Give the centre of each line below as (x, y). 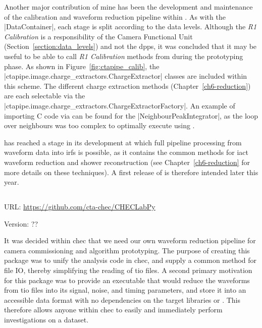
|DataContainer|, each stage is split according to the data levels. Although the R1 (130, 26)
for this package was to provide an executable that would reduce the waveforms (127, 280)
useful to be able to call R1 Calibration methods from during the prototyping (124, 56)
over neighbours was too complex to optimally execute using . (99, 125)
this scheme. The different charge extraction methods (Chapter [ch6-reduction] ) (127, 86)
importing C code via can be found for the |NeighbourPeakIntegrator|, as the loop (131, 115)
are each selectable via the (45, 96)
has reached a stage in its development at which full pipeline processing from (123, 142)
